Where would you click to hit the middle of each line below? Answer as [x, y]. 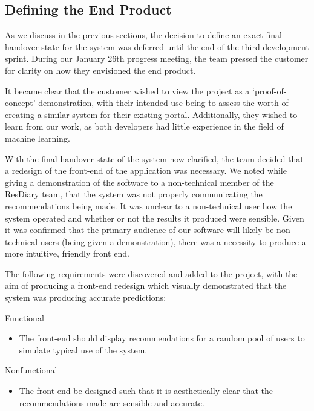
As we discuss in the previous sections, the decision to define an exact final [143, 35]
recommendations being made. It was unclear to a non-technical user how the [149, 205]
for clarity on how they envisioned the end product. [100, 70]
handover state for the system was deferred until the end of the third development [157, 46]
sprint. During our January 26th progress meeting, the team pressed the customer [157, 58]
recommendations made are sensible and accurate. [112, 402]
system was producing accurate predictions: [86, 298]
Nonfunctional [31, 370]
